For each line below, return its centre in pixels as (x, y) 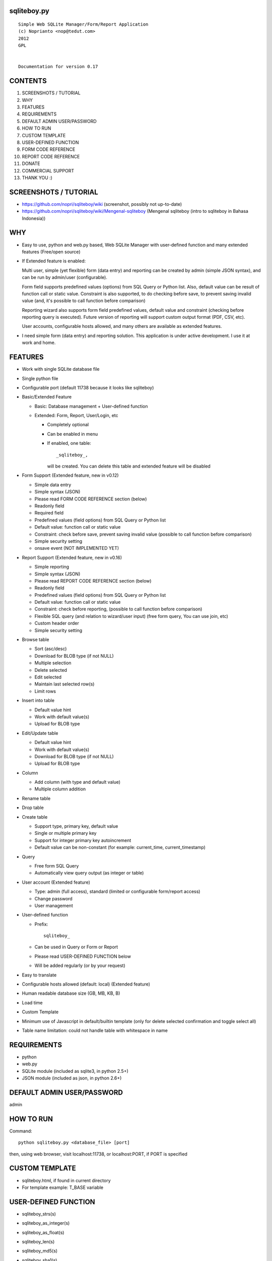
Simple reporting (52, 567)
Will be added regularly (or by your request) (80, 965)
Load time (32, 1002)
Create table (35, 817)
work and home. (39, 342)
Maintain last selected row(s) (64, 684)
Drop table (33, 808)
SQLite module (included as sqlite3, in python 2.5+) (75, 1071)
